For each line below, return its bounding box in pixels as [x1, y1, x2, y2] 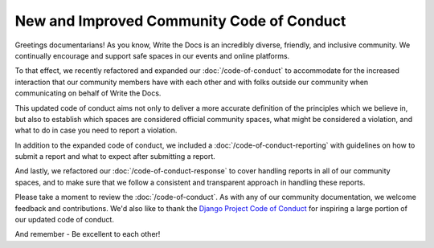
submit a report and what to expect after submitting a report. [14, 152, 216, 161]
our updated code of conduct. [14, 215, 114, 225]
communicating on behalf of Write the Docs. [14, 88, 162, 98]
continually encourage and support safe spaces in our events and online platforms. [14, 51, 290, 60]
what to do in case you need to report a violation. [14, 125, 178, 136]
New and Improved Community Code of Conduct [14, 12, 346, 30]
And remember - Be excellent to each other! [14, 230, 161, 239]
